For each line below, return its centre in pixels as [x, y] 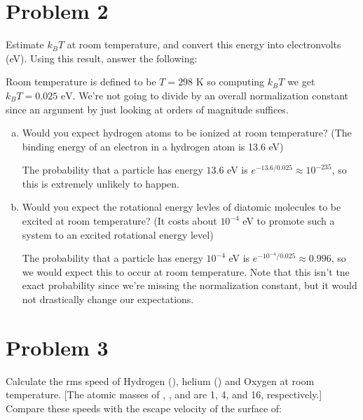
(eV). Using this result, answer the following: [102, 58]
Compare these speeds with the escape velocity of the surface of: [144, 408]
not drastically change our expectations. [108, 299]
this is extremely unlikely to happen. [101, 183]
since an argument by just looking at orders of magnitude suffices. [147, 109]
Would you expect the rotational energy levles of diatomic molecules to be [181, 207]
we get [301, 82]
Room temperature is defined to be [81, 82]
